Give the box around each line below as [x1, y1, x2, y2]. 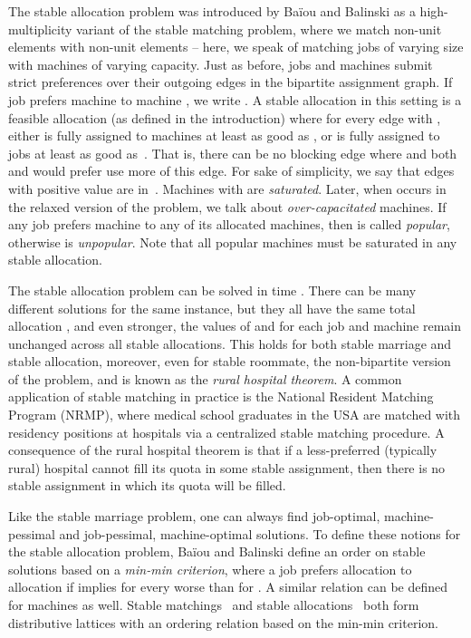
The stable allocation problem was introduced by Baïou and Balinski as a [8, 2, 416, 20]
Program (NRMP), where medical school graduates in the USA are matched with [8, 405, 461, 424]
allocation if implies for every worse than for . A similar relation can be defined [8, 577, 448, 596]
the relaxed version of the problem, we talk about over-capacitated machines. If [8, 197, 447, 216]
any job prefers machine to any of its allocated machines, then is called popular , [8, 215, 450, 234]
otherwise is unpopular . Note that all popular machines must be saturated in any [8, 232, 457, 251]
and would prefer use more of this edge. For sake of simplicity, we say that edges [8, 161, 455, 180]
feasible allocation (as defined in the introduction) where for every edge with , [8, 108, 441, 127]
